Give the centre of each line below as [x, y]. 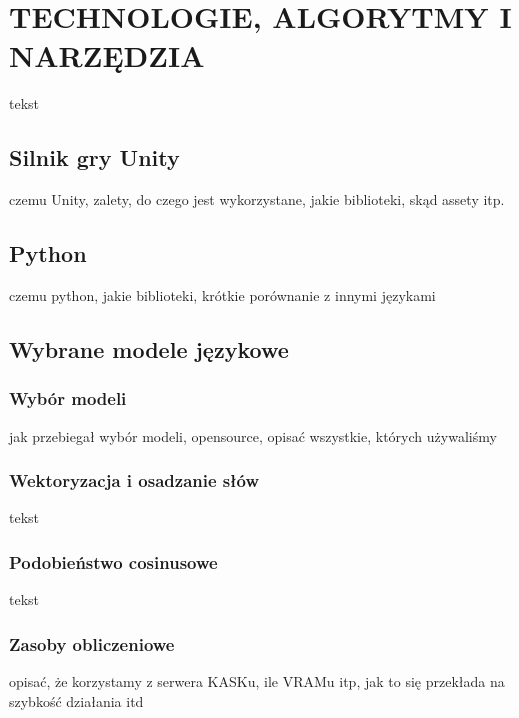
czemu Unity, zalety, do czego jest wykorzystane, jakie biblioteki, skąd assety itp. [257, 199]
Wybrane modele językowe [149, 348]
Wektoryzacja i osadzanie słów [134, 480]
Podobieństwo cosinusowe [113, 561]
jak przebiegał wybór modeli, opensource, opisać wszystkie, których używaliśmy [253, 435]
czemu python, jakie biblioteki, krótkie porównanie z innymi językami [222, 294]
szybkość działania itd [76, 700]
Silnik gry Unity [94, 157]
